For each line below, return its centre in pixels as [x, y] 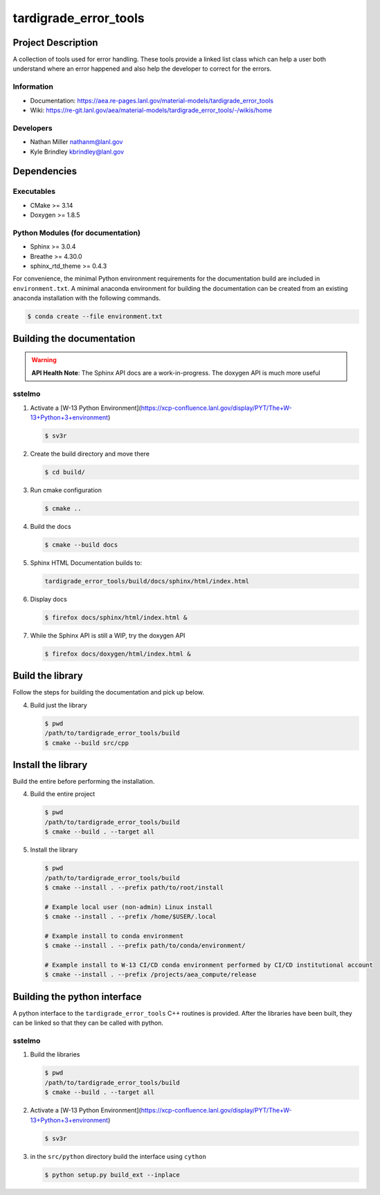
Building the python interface [77, 997]
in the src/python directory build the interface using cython [118, 1156]
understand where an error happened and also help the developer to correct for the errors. [142, 69]
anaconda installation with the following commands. [87, 298]
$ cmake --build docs [81, 545]
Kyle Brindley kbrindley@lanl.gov [77, 152]
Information [33, 87]
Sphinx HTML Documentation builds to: [86, 563]
